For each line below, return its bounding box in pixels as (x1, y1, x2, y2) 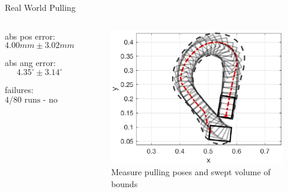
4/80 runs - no (5, 95, 58, 104)
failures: (5, 83, 34, 96)
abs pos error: (5, 29, 55, 42)
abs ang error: (5, 56, 56, 69)
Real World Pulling (5, 1, 76, 13)
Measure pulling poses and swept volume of (111, 166, 271, 178)
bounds (111, 177, 138, 190)
